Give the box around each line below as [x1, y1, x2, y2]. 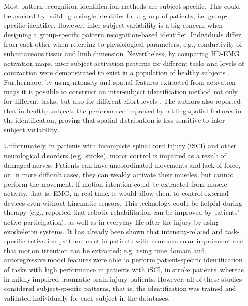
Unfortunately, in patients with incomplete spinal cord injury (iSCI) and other [4, 141, 237, 151]
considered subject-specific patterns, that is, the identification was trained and [4, 283, 236, 293]
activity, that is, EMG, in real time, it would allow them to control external [4, 188, 229, 198]
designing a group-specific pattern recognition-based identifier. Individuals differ [4, 29, 241, 39]
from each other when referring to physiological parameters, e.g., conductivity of [4, 39, 242, 49]
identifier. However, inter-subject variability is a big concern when [27, 20, 223, 30]
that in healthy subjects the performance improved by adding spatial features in [4, 105, 242, 115]
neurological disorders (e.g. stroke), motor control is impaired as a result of [4, 150, 226, 160]
